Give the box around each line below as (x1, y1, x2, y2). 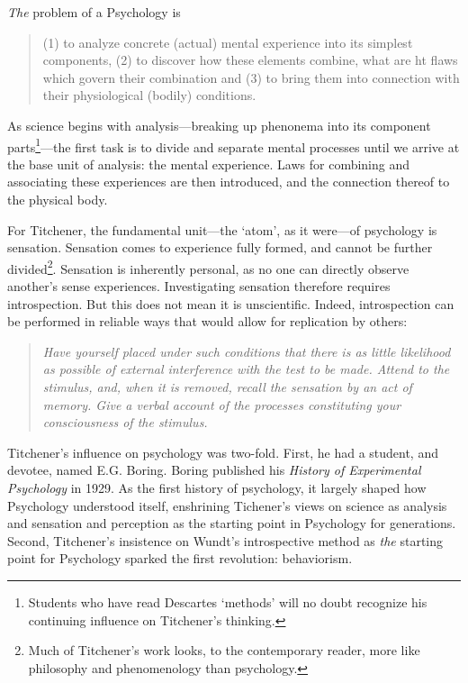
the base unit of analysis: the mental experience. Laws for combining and (7, 154, 410, 173)
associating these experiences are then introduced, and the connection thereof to (7, 172, 450, 191)
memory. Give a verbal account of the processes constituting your (42, 395, 401, 414)
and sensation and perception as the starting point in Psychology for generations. (7, 514, 456, 533)
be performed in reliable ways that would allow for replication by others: (7, 312, 408, 331)
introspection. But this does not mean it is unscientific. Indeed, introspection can (7, 294, 454, 313)
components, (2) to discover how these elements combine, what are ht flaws (42, 50, 458, 69)
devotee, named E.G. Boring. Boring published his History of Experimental (7, 460, 421, 479)
